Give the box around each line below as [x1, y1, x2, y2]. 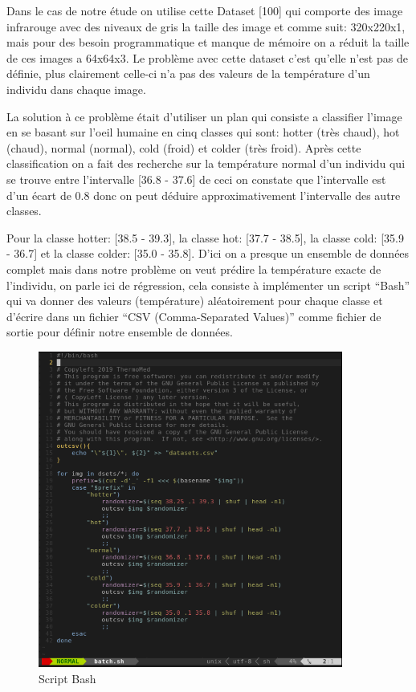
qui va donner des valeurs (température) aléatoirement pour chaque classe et [6, 292, 383, 309]
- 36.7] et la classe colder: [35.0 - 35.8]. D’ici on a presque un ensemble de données [6, 245, 410, 262]
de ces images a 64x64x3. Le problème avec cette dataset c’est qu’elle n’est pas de [6, 49, 408, 66]
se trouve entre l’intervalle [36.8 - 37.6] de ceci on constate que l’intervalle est [6, 170, 386, 187]
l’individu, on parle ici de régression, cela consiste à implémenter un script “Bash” [6, 276, 410, 293]
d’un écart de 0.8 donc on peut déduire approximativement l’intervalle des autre [6, 186, 401, 203]
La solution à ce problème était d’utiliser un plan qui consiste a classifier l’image [6, 108, 402, 124]
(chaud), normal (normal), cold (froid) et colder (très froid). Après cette [6, 139, 361, 156]
